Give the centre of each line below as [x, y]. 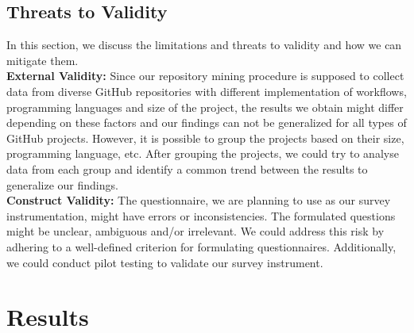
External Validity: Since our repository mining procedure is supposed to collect [205, 76]
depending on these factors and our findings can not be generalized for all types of [207, 122]
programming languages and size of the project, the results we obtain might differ [205, 107]
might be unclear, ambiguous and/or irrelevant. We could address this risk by [195, 231]
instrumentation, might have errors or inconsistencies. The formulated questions [201, 215]
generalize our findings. [62, 184]
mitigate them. [43, 60]
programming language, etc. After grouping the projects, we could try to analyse [203, 153]
